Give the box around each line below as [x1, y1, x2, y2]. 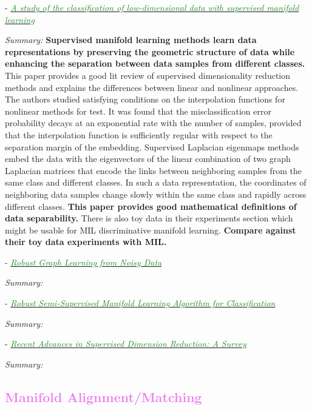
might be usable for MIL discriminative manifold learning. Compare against [5, 223, 296, 236]
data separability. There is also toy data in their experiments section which [5, 212, 293, 224]
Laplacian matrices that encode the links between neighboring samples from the [5, 164, 302, 176]
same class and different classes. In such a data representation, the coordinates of [5, 176, 307, 189]
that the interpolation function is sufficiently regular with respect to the [5, 128, 273, 141]
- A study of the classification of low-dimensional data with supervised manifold [5, 1, 299, 13]
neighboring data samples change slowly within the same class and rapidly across [5, 187, 307, 200]
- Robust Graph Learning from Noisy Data [5, 255, 162, 268]
